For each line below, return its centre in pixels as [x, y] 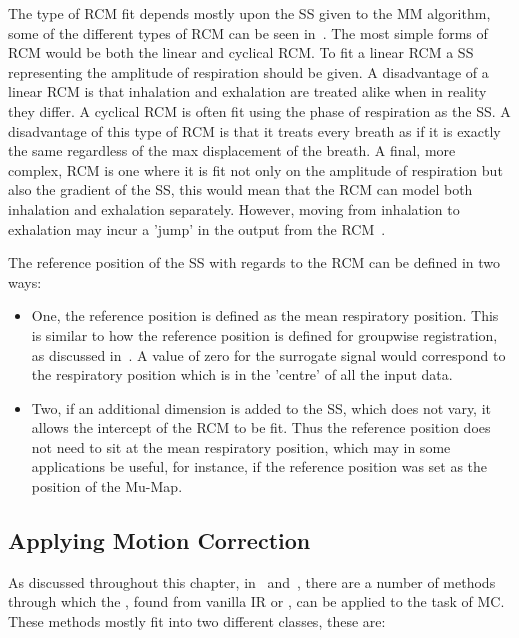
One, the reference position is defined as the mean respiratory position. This [265, 315]
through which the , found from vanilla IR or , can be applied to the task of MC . [256, 601]
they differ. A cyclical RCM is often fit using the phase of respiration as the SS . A [259, 110]
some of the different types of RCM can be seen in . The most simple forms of [248, 32]
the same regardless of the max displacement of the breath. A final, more [232, 150]
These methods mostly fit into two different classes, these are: [197, 621]
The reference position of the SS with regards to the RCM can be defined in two [254, 262]
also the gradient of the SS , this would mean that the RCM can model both [240, 189]
